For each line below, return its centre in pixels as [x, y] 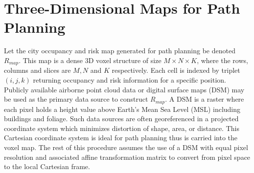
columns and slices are [37, 70]
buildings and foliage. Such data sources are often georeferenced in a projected [121, 119]
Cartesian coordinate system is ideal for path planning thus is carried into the [121, 138]
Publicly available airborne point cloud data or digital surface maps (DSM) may [124, 89]
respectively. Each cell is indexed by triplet [176, 70]
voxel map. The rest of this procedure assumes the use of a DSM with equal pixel [126, 147]
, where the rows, [222, 60]
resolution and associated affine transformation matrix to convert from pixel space [127, 157]
